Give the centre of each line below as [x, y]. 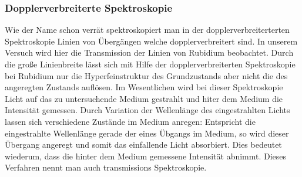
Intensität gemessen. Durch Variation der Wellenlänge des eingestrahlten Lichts [147, 110]
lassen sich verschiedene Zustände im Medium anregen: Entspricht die [130, 121]
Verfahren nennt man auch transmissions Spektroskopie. [106, 167]
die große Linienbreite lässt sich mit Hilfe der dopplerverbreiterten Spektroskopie [150, 64]
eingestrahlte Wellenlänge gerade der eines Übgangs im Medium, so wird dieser [147, 133]
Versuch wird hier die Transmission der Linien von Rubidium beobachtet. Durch [149, 52]
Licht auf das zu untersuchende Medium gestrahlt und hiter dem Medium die [144, 98]
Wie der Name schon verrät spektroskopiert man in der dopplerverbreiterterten [147, 30]
